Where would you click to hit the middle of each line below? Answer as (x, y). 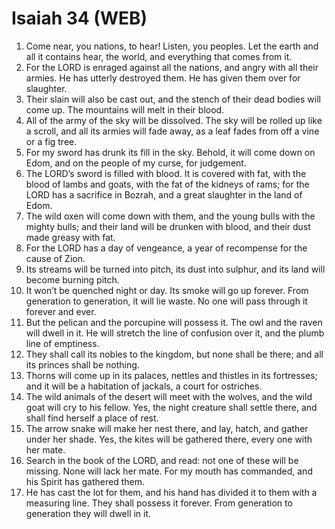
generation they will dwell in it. (88, 513)
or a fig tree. (51, 141)
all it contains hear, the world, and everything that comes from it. (159, 56)
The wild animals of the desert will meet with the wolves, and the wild (169, 396)
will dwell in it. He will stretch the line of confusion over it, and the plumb (175, 333)
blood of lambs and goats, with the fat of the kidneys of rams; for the (167, 184)
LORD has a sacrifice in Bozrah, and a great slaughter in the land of (164, 194)
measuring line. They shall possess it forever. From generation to (159, 503)
